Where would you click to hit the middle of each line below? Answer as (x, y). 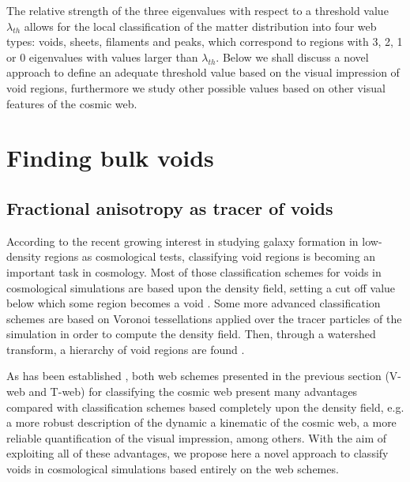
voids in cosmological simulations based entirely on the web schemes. (173, 469)
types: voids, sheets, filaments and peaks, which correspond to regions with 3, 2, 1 (205, 41)
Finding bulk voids (110, 158)
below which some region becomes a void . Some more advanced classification (194, 303)
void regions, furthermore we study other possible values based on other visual (196, 87)
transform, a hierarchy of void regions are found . (126, 349)
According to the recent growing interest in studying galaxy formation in (182, 241)
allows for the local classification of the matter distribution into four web (200, 26)
